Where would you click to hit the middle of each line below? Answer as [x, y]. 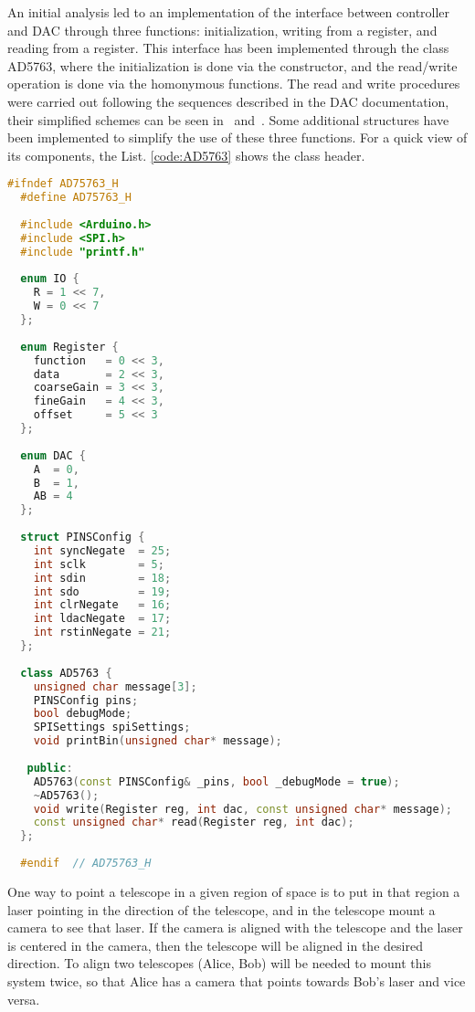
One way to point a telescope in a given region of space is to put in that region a [234, 891]
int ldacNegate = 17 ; [102, 619]
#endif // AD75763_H [86, 864]
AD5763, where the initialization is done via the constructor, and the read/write [232, 65]
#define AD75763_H [76, 198]
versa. [24, 999]
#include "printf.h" [83, 252]
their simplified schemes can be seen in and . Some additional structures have [228, 119]
